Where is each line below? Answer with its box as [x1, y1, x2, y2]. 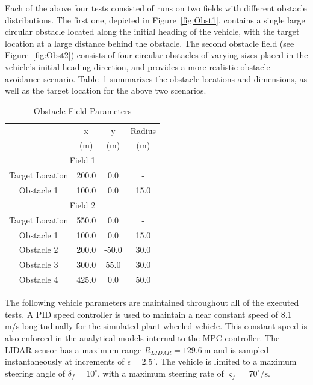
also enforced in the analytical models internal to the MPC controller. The [5, 331, 280, 344]
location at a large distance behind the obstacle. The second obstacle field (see [5, 37, 294, 49]
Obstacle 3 [19, 258, 58, 271]
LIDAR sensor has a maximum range [5, 343, 142, 356]
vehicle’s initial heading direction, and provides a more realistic [5, 60, 238, 73]
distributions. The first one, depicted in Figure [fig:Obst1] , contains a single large [5, 13, 305, 26]
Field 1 [69, 154, 96, 166]
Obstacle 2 [19, 243, 58, 256]
